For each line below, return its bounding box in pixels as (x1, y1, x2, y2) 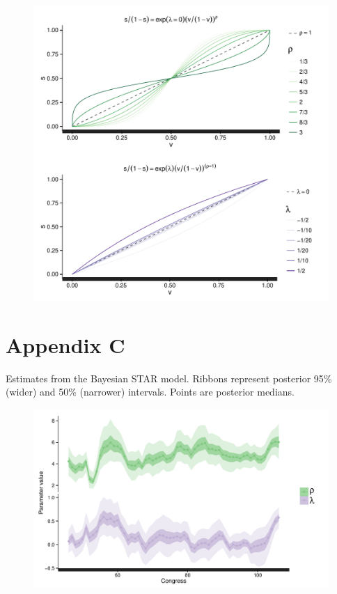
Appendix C (6, 330, 125, 359)
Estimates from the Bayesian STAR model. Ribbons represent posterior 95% (6, 370, 332, 385)
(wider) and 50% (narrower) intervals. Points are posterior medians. (6, 384, 295, 399)
